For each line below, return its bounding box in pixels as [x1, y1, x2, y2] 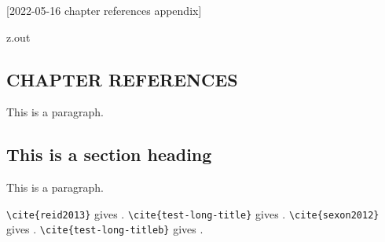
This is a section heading [6, 142, 212, 167]
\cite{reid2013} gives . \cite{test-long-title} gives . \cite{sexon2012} [6, 205, 379, 222]
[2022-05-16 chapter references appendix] [6, 2, 202, 18]
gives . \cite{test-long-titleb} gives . [6, 221, 203, 237]
